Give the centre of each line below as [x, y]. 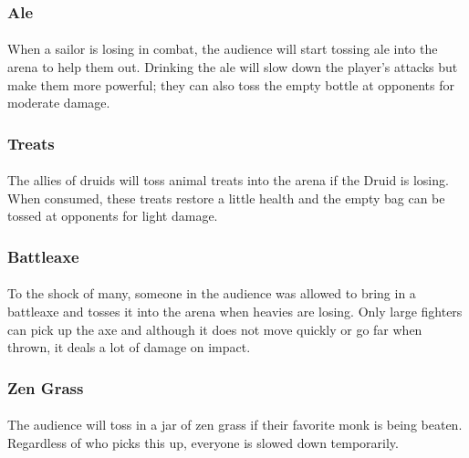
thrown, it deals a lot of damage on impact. [129, 347]
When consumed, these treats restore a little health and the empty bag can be [226, 198]
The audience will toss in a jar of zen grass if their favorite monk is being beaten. [235, 425]
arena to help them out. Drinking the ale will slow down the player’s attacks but [233, 67]
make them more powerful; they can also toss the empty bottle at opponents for [231, 84]
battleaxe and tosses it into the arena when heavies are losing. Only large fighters [235, 312]
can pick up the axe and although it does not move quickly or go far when [215, 329]
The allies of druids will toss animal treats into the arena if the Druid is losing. [228, 180]
